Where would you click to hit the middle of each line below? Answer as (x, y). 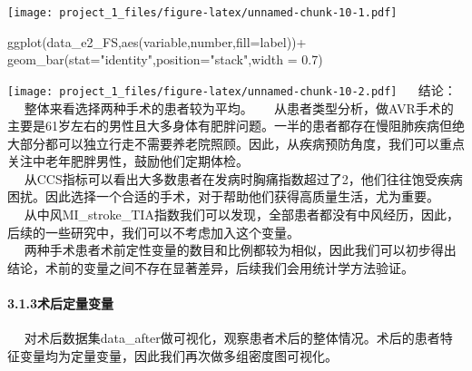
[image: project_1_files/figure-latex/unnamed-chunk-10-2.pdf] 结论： (232, 89)
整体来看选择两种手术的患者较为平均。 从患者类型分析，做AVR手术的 (239, 107)
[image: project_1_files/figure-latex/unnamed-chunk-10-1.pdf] (202, 13)
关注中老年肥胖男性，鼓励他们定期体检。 (128, 161)
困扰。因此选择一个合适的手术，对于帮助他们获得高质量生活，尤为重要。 (223, 196)
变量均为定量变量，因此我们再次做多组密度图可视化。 (178, 355)
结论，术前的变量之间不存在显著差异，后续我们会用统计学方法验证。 (211, 267)
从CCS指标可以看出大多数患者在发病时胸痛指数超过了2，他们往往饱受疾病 (243, 178)
